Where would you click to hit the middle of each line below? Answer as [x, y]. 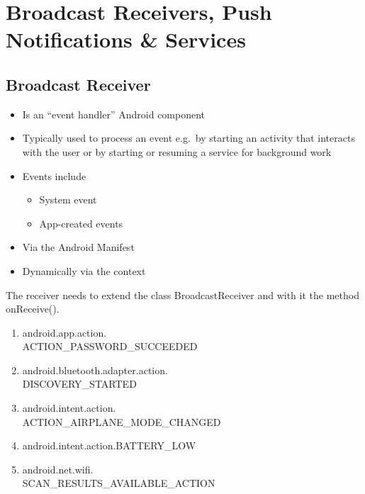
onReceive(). [33, 309]
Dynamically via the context [84, 270]
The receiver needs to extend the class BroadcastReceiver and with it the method [182, 294]
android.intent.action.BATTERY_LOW [109, 445]
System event [68, 200]
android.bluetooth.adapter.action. [95, 370]
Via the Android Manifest [78, 247]
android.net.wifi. [58, 469]
